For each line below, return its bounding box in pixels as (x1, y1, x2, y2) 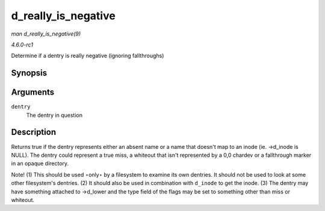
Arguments (11, 87, 55, 98)
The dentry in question (26, 112, 82, 119)
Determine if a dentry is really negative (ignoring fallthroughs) (11, 52, 164, 60)
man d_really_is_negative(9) (11, 30, 81, 37)
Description (11, 127, 57, 137)
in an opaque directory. (11, 160, 69, 167)
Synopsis (11, 68, 48, 78)
